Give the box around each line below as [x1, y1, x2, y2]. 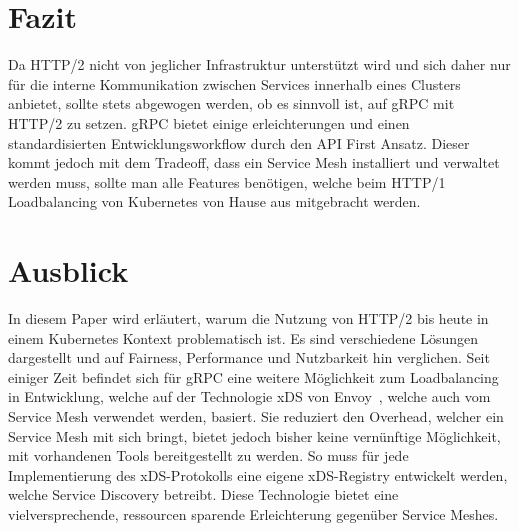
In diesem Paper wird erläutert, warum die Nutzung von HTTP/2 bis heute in [8, 308, 489, 328]
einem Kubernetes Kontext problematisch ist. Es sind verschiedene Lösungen [8, 327, 479, 348]
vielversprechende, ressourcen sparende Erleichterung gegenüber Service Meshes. [8, 503, 499, 524]
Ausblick [8, 250, 129, 291]
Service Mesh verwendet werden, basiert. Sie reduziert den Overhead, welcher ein [8, 405, 504, 426]
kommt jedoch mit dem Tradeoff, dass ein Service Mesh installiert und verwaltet [8, 152, 500, 173]
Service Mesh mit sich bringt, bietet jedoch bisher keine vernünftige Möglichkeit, [8, 425, 501, 446]
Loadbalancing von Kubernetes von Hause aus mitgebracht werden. [8, 191, 421, 212]
